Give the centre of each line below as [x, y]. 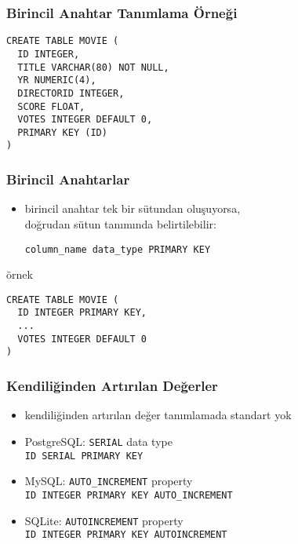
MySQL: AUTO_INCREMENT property [109, 481]
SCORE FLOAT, [51, 106]
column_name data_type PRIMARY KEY [118, 249]
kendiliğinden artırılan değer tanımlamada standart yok [158, 415]
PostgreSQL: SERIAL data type [98, 441]
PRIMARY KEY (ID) [62, 132]
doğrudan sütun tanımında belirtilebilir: [120, 223]
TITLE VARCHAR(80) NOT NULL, [93, 67]
